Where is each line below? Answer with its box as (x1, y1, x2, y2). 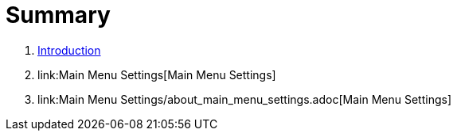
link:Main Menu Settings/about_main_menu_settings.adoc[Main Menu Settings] (37, 92, 452, 106)
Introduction (37, 43, 101, 57)
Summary (6, 2, 111, 29)
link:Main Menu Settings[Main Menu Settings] (37, 67, 276, 82)
